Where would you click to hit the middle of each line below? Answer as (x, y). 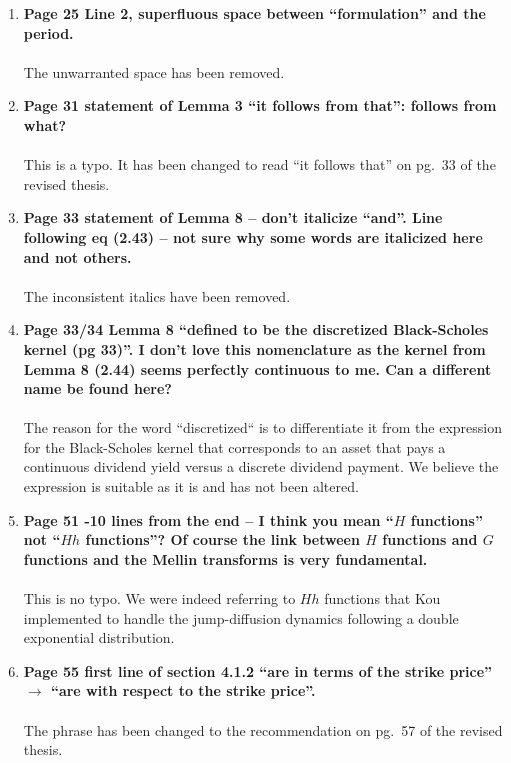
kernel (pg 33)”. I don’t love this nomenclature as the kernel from (254, 348)
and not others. (77, 256)
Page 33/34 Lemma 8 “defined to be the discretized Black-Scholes (256, 329)
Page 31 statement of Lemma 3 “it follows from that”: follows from (260, 105)
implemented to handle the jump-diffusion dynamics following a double (241, 617)
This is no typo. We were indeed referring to (159, 598)
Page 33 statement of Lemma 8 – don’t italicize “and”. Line (233, 217)
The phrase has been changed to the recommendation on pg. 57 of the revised (263, 729)
